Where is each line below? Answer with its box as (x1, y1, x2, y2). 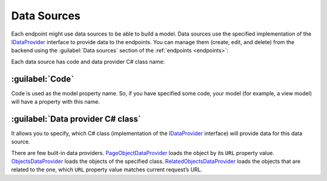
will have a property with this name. (11, 98, 100, 106)
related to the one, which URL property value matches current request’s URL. (11, 166, 203, 173)
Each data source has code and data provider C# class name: (11, 58, 165, 65)
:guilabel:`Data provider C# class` (11, 113, 142, 124)
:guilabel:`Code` (11, 74, 74, 84)
